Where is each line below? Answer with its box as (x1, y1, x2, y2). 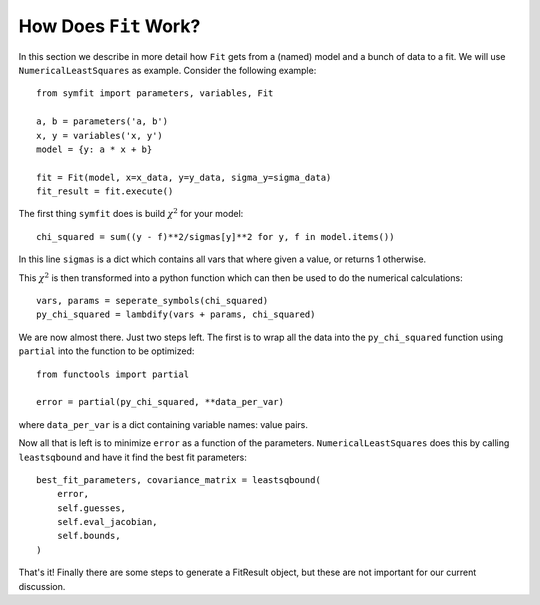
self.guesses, (56, 502, 127, 514)
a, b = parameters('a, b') (36, 116, 169, 127)
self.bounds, (56, 530, 121, 542)
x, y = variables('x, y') (36, 130, 164, 141)
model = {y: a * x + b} (36, 143, 153, 155)
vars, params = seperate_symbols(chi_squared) (36, 295, 269, 307)
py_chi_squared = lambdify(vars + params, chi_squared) (36, 309, 316, 320)
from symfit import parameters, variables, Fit (36, 88, 274, 99)
